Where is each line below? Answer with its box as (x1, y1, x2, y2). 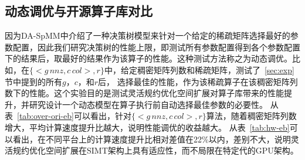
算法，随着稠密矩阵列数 (206, 110, 297, 122)
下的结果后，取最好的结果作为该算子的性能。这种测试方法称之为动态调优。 (5, 52, 292, 64)
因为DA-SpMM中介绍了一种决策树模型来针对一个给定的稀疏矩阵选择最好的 (5, 29, 290, 42)
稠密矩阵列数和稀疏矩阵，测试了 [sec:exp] (137, 63, 294, 76)
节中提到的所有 (5, 75, 62, 87)
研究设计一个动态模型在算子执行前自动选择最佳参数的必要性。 (29, 98, 267, 110)
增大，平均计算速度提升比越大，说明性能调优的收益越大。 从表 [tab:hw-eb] (5, 121, 290, 133)
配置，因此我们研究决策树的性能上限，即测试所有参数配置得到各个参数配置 (12, 40, 300, 53)
